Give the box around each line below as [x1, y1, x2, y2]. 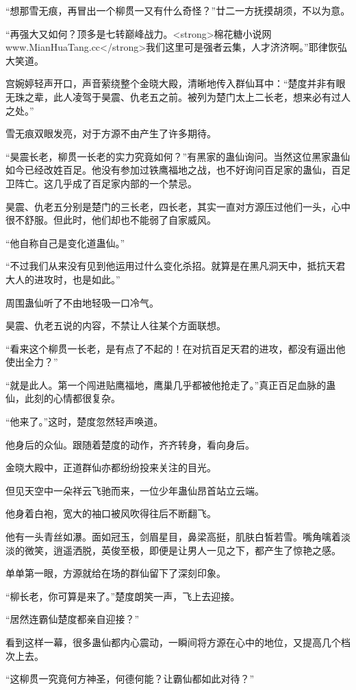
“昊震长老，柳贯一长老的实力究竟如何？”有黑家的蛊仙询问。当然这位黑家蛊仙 [5, 149, 351, 163]
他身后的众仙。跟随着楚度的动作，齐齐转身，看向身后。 [5, 437, 255, 451]
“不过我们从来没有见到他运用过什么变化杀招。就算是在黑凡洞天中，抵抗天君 [5, 259, 346, 273]
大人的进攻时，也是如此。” [5, 272, 120, 286]
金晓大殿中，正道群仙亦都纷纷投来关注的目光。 [5, 460, 216, 475]
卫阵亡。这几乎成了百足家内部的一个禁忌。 [5, 176, 197, 190]
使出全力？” [5, 355, 58, 369]
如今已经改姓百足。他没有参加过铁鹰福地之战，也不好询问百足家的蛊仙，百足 [5, 163, 351, 177]
